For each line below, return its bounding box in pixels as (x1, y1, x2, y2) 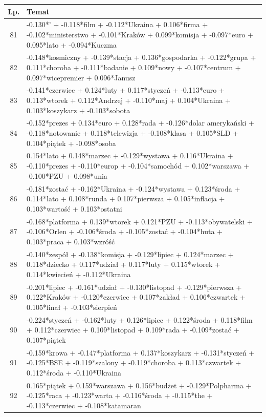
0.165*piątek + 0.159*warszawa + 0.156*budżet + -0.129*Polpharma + (27, 380, 252, 390)
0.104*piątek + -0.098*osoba (27, 137, 116, 148)
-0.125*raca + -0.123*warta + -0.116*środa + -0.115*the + (27, 390, 213, 401)
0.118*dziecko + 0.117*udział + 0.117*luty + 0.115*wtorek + (27, 259, 220, 269)
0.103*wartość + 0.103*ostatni (27, 203, 122, 214)
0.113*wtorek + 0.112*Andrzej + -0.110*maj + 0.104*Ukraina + (27, 95, 231, 105)
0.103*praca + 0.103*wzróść (27, 236, 115, 246)
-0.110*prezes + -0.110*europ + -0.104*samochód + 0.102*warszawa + (27, 160, 250, 171)
